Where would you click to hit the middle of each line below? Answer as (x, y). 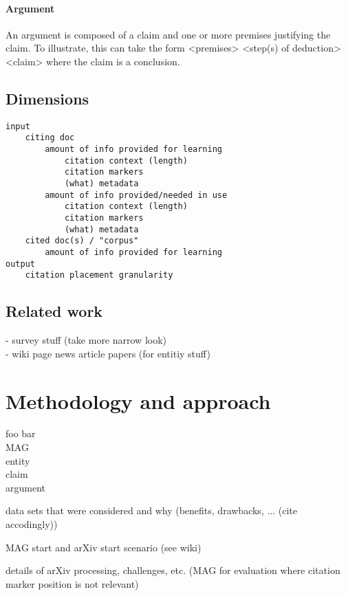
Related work (54, 311)
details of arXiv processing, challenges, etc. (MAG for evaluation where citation (173, 570)
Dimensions (47, 98)
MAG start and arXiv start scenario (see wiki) (104, 547)
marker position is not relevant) (72, 583)
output (20, 264)
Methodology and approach (138, 400)
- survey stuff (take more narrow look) (86, 340)
